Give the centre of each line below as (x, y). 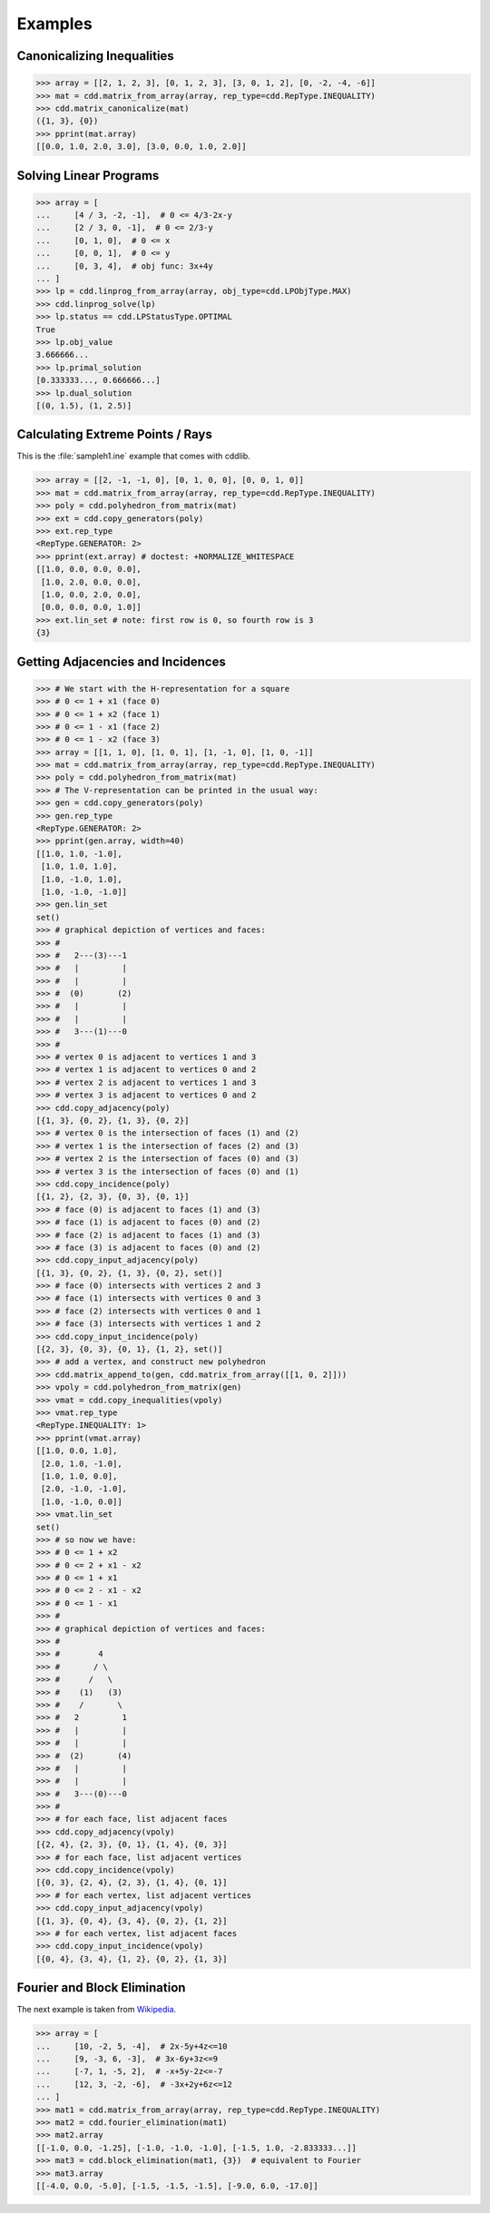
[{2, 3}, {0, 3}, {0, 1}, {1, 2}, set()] (129, 1349)
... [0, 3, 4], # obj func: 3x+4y (124, 266)
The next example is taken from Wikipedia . (97, 2010)
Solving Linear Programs (88, 176)
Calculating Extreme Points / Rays (114, 434)
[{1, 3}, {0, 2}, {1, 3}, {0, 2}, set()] (129, 1273)
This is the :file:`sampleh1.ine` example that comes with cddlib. (134, 456)
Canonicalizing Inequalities (95, 56)
